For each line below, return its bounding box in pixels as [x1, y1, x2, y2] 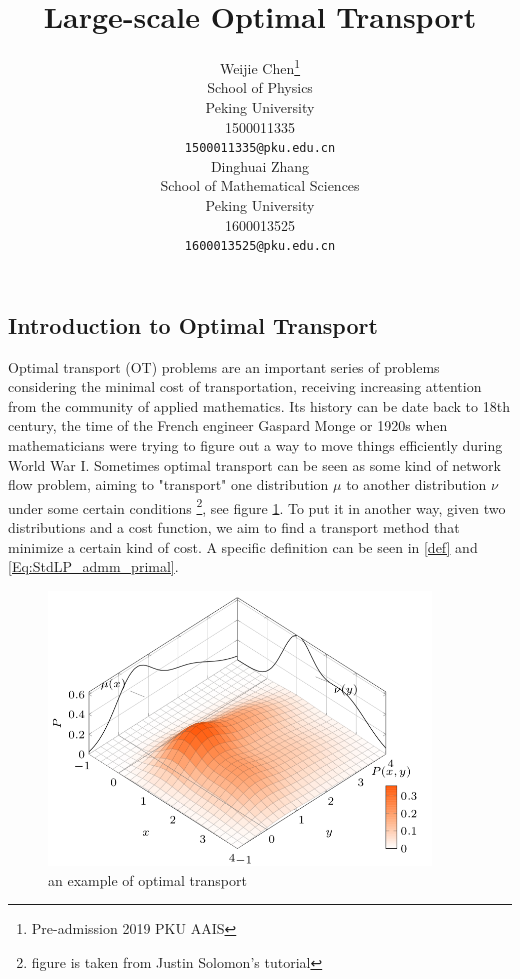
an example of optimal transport [48, 869, 247, 890]
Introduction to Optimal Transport [8, 309, 378, 340]
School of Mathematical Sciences [160, 175, 360, 196]
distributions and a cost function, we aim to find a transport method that [8, 517, 460, 538]
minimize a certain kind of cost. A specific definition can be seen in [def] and [8, 536, 478, 557]
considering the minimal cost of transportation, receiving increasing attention [8, 376, 482, 397]
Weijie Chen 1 [219, 55, 301, 78]
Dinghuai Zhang [210, 155, 310, 176]
